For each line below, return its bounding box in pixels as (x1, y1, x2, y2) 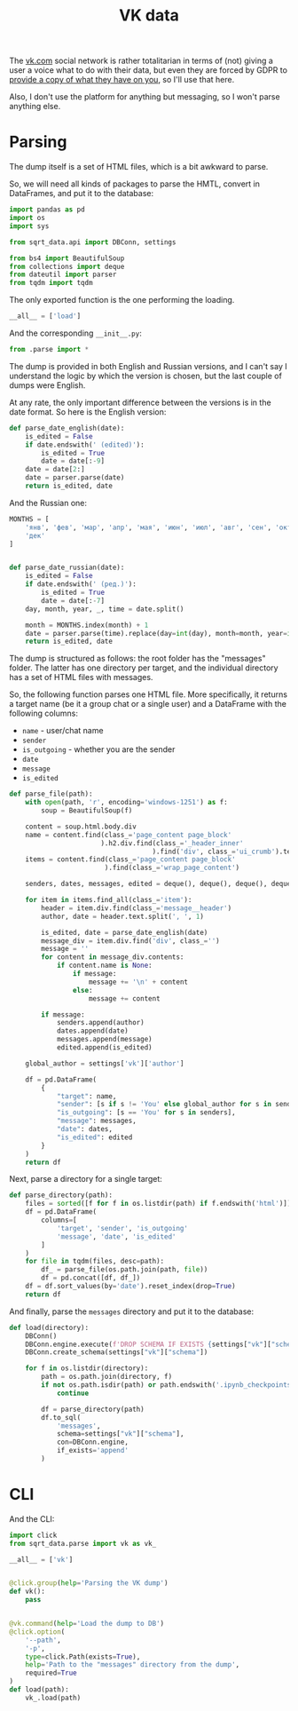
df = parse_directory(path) (41, 1405, 145, 1414)
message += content (88, 994, 161, 1003)
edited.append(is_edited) (56, 1043, 153, 1052)
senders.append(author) (56, 1018, 145, 1027)
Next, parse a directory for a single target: (9, 1174, 162, 1184)
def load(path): (9, 1685, 69, 1694)
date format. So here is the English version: (9, 406, 167, 417)
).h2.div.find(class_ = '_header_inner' (100, 838, 244, 848)
